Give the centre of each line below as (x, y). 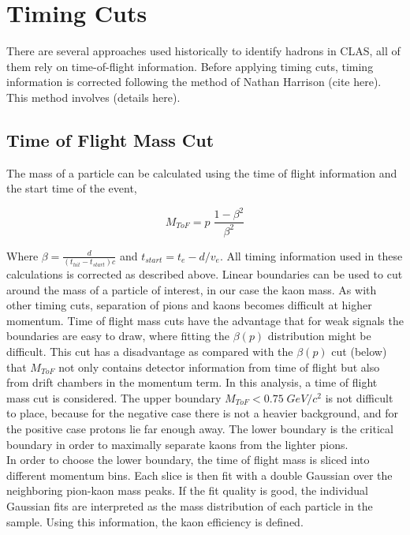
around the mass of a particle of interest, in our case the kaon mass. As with (192, 289)
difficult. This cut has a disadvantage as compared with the (150, 352)
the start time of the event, (72, 188)
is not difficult (359, 397)
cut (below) (359, 352)
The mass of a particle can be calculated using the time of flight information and (202, 172)
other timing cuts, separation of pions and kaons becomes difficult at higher (189, 305)
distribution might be (319, 336)
